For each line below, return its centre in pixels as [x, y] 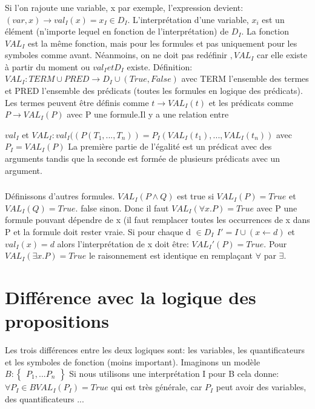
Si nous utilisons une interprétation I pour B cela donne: [174, 374]
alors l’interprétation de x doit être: [123, 243]
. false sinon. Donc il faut [122, 208]
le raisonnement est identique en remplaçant [171, 255]
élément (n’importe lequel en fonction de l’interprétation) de [117, 31]
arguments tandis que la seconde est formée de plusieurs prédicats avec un [143, 158]
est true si [196, 196]
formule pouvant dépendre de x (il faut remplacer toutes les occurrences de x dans [157, 220]
